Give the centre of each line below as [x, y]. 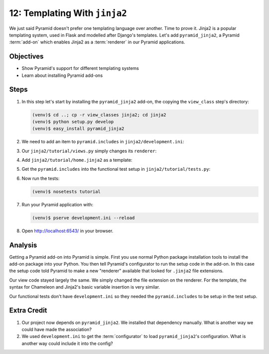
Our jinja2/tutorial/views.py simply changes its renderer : [89, 151]
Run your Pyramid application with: [58, 204]
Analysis [23, 245]
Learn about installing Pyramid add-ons [62, 75]
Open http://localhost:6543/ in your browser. [67, 231]
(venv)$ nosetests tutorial [66, 191]
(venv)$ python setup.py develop [73, 122]
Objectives [26, 57]
